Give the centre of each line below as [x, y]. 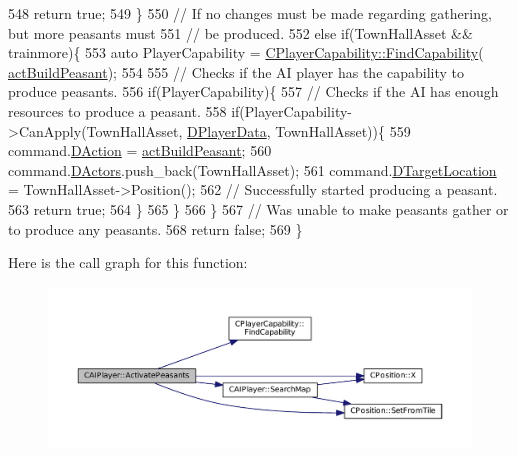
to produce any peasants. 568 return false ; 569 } [155, 228]
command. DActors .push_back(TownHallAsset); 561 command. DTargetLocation [252, 169]
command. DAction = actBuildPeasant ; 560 [140, 150]
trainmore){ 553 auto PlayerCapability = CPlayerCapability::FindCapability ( [246, 52]
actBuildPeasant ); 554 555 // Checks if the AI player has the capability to [236, 71]
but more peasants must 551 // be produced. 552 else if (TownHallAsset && [240, 32]
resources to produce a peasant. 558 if [124, 110]
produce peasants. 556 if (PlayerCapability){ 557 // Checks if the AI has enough [253, 91]
